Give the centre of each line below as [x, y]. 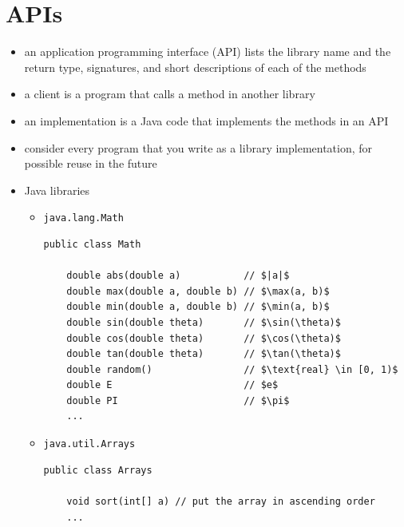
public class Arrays [98, 470]
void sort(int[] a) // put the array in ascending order [221, 501]
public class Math [92, 244]
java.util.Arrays [89, 444]
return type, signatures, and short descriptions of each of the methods [195, 67]
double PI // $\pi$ [178, 400]
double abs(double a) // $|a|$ [178, 276]
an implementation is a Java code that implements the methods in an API [206, 120]
